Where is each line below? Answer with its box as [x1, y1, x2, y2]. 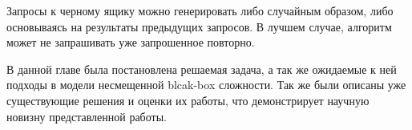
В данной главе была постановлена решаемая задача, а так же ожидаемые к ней [6, 60, 397, 77]
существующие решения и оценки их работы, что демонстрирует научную [6, 91, 370, 108]
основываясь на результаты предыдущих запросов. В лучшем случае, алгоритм [6, 18, 392, 35]
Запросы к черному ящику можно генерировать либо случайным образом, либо [6, 2, 394, 18]
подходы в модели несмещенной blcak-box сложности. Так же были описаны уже [6, 76, 406, 93]
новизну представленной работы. [6, 108, 167, 124]
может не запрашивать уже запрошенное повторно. [6, 34, 255, 51]
